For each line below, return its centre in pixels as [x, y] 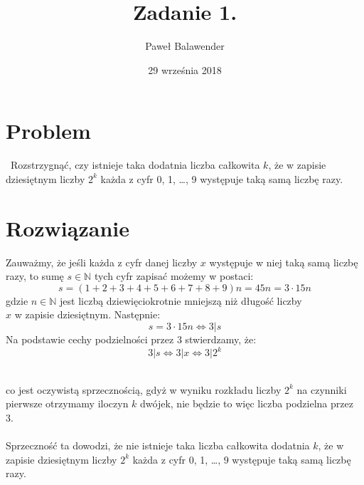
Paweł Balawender [185, 46]
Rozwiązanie [68, 228]
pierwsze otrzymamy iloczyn [67, 403]
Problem [48, 131]
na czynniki [322, 389]
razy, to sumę [35, 276]
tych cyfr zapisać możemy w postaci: [174, 276]
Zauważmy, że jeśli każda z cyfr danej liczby [102, 262]
